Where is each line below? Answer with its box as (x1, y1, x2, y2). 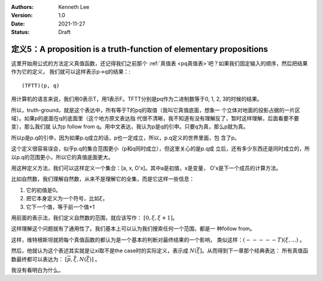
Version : (11, 12, 33, 19)
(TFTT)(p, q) (22, 82, 60, 89)
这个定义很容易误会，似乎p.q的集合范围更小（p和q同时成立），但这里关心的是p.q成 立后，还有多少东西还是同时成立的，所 (11, 145, 310, 152)
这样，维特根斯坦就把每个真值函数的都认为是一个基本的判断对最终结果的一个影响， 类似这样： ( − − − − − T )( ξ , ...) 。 (11, 236, 305, 243)
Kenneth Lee (58, 4, 90, 10)
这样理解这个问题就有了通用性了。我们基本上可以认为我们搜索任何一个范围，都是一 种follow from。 (11, 225, 255, 233)
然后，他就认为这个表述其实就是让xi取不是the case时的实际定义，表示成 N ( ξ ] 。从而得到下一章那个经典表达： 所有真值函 (11, 247, 308, 254)
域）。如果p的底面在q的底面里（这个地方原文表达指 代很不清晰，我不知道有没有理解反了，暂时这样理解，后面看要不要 (11, 115, 300, 122)
